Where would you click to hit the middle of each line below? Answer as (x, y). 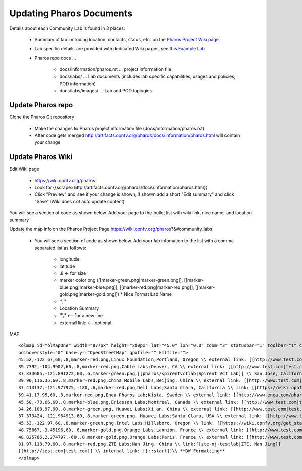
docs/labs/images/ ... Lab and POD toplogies (106, 91)
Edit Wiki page (24, 169)
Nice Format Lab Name (148, 294)
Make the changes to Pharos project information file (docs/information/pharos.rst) (120, 128)
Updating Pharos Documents (71, 13)
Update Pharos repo (41, 105)
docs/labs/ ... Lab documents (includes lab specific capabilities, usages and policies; (147, 76)
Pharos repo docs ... (55, 58)
